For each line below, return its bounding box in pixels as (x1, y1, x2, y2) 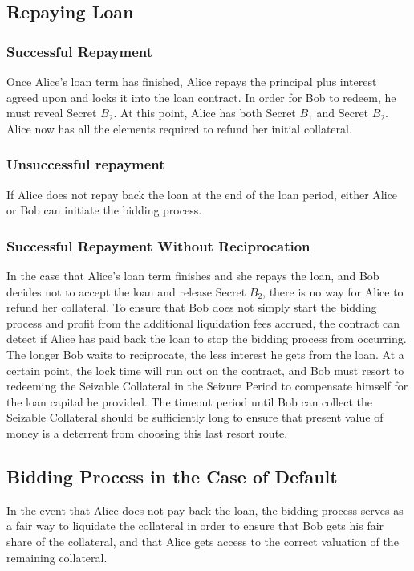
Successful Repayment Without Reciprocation (6, 235, 310, 255)
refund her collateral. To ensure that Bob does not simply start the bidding (6, 299, 377, 316)
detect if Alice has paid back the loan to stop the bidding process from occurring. (6, 330, 407, 347)
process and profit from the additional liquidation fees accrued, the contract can (6, 314, 400, 331)
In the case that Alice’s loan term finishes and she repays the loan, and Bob (6, 267, 379, 283)
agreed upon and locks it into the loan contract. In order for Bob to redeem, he (6, 88, 396, 105)
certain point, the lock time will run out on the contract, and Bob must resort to (6, 361, 404, 378)
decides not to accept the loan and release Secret (6, 283, 246, 300)
